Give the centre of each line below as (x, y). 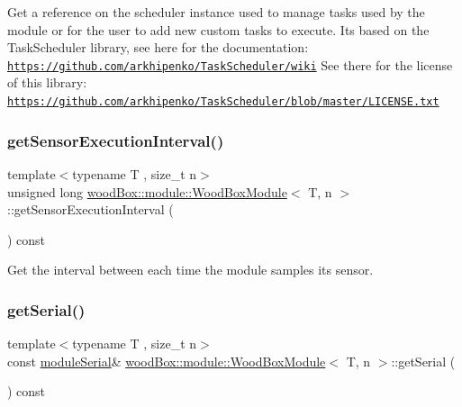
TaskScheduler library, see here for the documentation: (158, 47)
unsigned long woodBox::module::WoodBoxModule (147, 191)
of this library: (47, 82)
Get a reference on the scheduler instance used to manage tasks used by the (216, 12)
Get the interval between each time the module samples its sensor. (190, 270)
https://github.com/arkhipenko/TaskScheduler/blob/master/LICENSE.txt (223, 102)
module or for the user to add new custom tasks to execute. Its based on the (218, 29)
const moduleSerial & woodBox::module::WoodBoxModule (167, 361)
